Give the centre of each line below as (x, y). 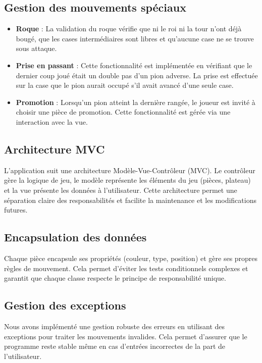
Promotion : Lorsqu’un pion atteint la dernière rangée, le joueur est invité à (136, 102)
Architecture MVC (55, 149)
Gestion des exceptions (65, 305)
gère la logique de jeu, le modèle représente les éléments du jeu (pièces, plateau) (127, 180)
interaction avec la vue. (52, 121)
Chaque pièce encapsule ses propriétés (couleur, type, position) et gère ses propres (131, 258)
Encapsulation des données (75, 237)
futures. (16, 210)
